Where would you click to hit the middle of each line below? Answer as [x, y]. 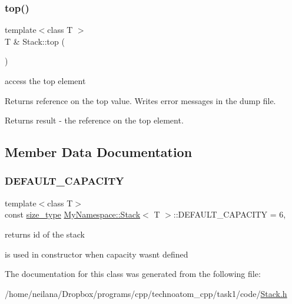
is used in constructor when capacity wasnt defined [97, 254]
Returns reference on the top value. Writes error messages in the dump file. [140, 100]
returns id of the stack [45, 234]
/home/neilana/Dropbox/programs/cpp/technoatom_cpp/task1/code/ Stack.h [146, 293]
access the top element [45, 81]
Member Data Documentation [99, 152]
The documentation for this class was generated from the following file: [133, 274]
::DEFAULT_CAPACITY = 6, [230, 214]
